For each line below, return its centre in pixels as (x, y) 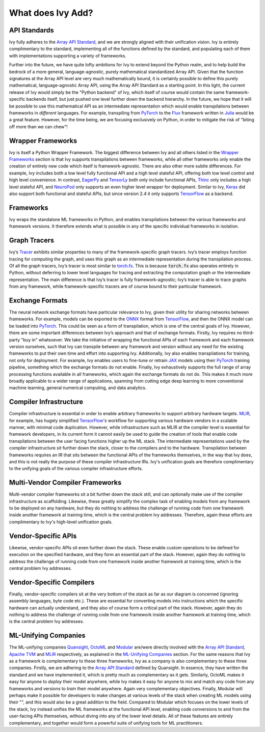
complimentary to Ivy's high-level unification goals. (61, 522)
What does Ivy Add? (51, 13)
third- (249, 333)
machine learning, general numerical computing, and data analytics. (78, 388)
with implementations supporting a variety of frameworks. (68, 56)
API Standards (31, 30)
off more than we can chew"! (39, 127)
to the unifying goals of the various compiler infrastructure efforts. (76, 469)
